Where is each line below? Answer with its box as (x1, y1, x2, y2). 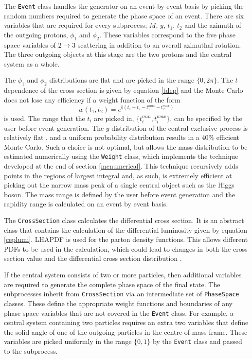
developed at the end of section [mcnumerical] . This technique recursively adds (4, 161, 238, 171)
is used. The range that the (4, 113, 85, 123)
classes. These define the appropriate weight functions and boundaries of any (4, 298, 233, 308)
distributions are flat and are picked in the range (49, 75, 195, 85)
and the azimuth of (184, 20, 241, 30)
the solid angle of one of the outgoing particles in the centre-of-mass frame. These (4, 326, 248, 337)
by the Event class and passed (152, 336, 242, 346)
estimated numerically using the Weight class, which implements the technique (4, 151, 238, 161)
